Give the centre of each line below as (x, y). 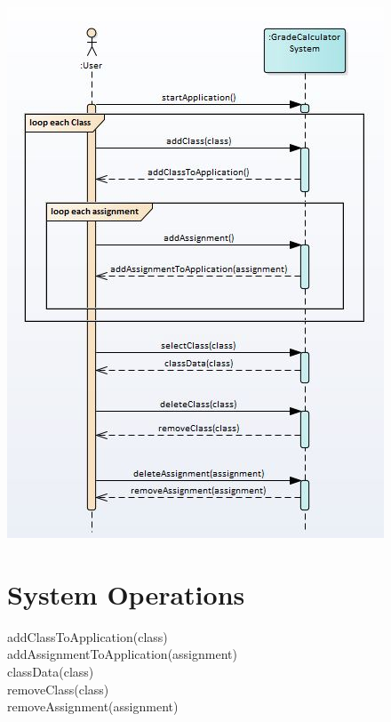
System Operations (126, 594)
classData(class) (51, 671)
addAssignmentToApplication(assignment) (122, 654)
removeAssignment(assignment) (93, 706)
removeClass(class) (58, 689)
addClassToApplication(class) (88, 636)
